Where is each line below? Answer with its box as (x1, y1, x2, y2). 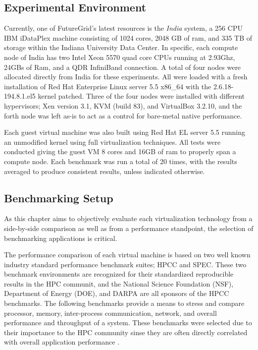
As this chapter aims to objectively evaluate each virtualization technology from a (4, 213, 253, 224)
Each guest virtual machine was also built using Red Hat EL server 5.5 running (4, 127, 246, 137)
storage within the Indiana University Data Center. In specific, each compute (4, 42, 238, 53)
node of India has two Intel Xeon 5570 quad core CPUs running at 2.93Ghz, (4, 52, 235, 62)
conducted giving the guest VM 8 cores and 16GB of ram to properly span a (4, 146, 236, 157)
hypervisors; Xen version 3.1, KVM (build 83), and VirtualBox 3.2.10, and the (4, 100, 242, 111)
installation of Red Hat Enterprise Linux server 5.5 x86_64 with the (4, 81, 211, 91)
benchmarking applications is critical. (4, 233, 117, 243)
